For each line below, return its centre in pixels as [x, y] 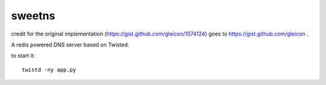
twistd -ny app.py [49, 70]
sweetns [33, 16]
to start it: [23, 56]
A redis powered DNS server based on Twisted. [70, 45]
